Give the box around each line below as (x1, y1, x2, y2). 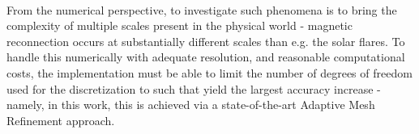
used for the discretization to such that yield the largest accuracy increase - (6, 80, 381, 97)
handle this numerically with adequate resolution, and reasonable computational (6, 48, 405, 65)
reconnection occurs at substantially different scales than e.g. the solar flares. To (6, 32, 405, 49)
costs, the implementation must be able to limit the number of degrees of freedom (6, 64, 413, 81)
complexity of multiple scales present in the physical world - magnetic (6, 17, 353, 34)
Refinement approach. (6, 111, 115, 128)
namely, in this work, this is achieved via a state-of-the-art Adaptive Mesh (6, 96, 375, 113)
